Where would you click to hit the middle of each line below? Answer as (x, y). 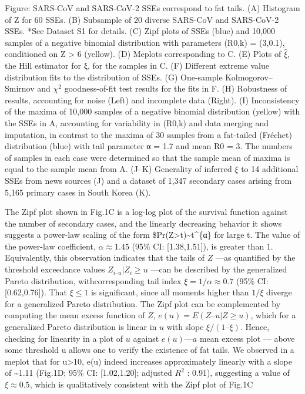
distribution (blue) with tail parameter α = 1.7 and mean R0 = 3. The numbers (149, 146)
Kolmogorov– (249, 77)
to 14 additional (270, 169)
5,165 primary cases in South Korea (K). (78, 192)
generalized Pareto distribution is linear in (81, 327)
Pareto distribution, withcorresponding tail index (93, 280)
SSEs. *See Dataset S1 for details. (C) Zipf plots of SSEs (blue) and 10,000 (140, 31)
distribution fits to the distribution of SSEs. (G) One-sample (114, 77)
